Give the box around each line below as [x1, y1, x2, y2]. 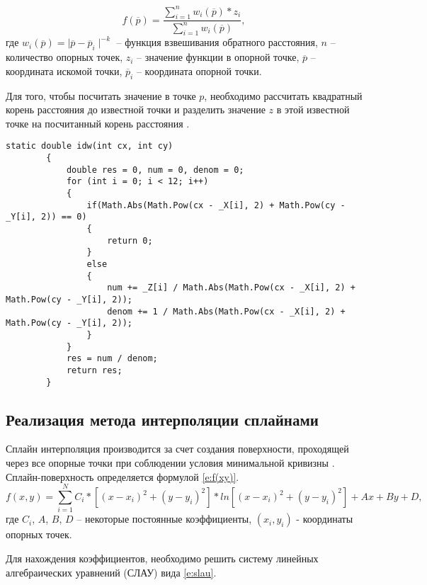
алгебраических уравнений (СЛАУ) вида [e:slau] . [6, 564, 217, 579]
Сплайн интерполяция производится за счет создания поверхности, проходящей [6, 441, 349, 456]
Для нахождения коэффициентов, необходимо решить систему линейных [6, 550, 319, 565]
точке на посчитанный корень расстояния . [6, 115, 190, 130]
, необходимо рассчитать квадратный [204, 88, 363, 103]
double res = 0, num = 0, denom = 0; [66, 164, 244, 175]
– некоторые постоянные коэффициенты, [76, 511, 252, 526]
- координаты [296, 511, 353, 526]
